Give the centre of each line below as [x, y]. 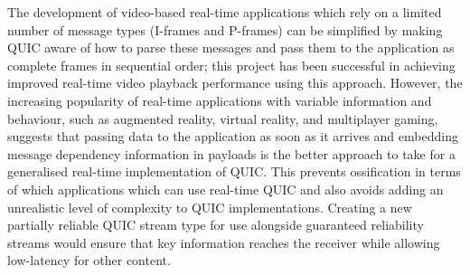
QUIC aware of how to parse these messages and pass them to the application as [231, 47]
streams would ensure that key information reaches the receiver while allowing [224, 242]
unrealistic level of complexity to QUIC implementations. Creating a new [210, 207]
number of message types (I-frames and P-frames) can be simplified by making [225, 29]
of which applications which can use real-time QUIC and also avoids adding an [226, 189]
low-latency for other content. [89, 260]
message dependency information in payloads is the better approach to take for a [231, 153]
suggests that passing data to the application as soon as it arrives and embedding [233, 136]
